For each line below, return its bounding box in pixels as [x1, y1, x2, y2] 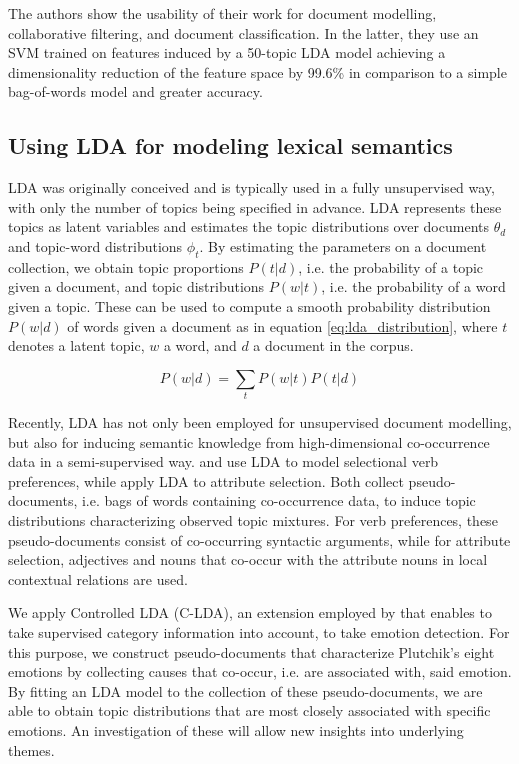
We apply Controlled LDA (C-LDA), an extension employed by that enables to [8, 602, 492, 623]
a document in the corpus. [253, 335, 414, 356]
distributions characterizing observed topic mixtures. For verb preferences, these [8, 510, 498, 531]
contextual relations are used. [8, 568, 188, 589]
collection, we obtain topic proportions [8, 256, 244, 277]
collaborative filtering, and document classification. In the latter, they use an [8, 22, 479, 43]
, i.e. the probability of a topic [298, 256, 484, 277]
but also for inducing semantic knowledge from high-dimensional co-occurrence [8, 431, 490, 452]
